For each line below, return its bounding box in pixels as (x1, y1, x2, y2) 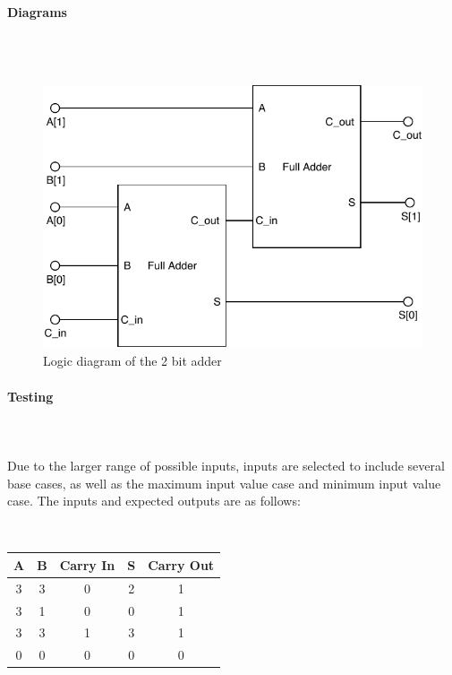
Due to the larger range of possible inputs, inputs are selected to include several (7, 456, 445, 474)
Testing (7, 386, 54, 405)
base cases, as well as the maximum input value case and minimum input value (7, 473, 441, 492)
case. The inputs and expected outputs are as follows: (7, 491, 301, 510)
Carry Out (148, 555, 215, 574)
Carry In (59, 555, 115, 574)
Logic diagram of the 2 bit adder (43, 351, 222, 370)
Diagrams (7, 2, 67, 21)
